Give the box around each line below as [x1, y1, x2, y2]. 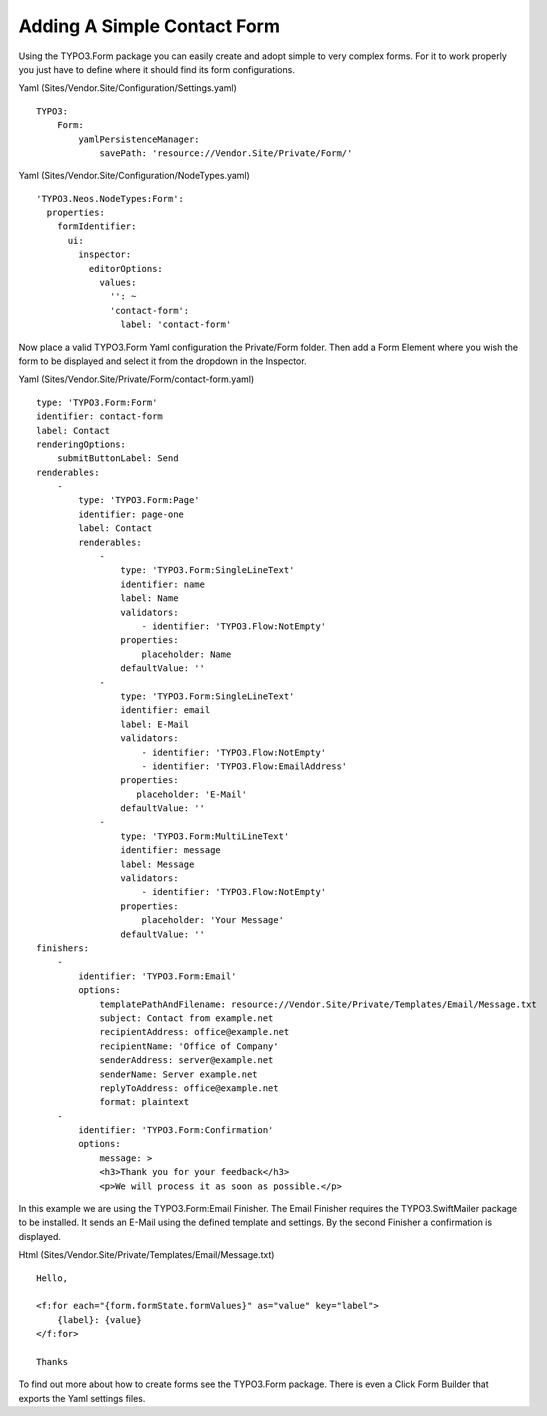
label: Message [120, 858, 195, 870]
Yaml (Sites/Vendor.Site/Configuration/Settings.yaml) [18, 82, 237, 94]
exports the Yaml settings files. [18, 1392, 146, 1404]
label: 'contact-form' [120, 319, 232, 330]
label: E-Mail [120, 718, 190, 730]
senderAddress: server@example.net [99, 1055, 274, 1066]
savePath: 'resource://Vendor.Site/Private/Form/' [99, 147, 353, 159]
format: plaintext [99, 1096, 190, 1108]
